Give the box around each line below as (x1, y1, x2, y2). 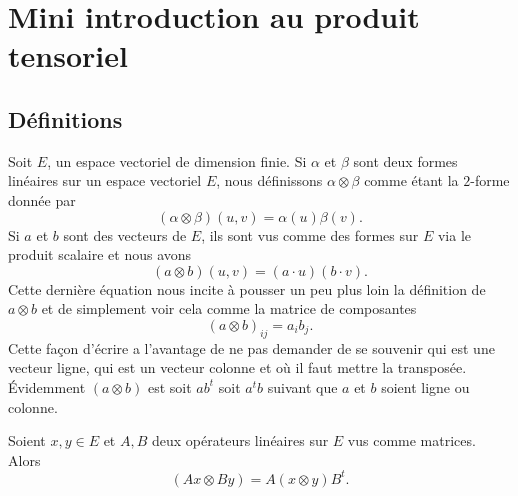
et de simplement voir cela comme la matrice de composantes (41, 298, 417, 319)
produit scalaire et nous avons (8, 244, 192, 265)
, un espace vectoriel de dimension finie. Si (47, 150, 307, 171)
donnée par (8, 189, 76, 210)
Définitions (8, 103, 123, 134)
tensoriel (8, 35, 128, 76)
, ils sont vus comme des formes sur (201, 224, 419, 245)
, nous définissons (216, 170, 323, 191)
